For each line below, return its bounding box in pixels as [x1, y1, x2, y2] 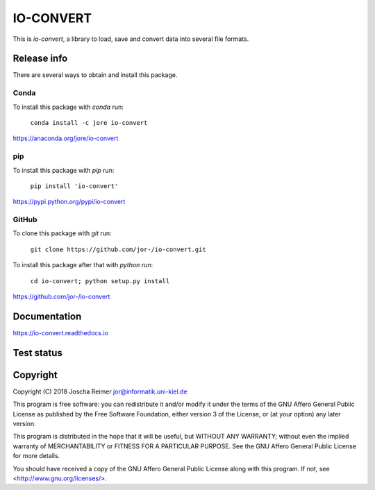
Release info [12, 53, 68, 65]
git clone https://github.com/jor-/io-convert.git [30, 245, 206, 253]
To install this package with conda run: [12, 103, 124, 111]
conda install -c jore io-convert [30, 119, 148, 126]
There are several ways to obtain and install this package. [12, 71, 178, 79]
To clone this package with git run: [12, 229, 112, 237]
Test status [12, 347, 62, 359]
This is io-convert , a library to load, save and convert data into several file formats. [12, 35, 249, 43]
